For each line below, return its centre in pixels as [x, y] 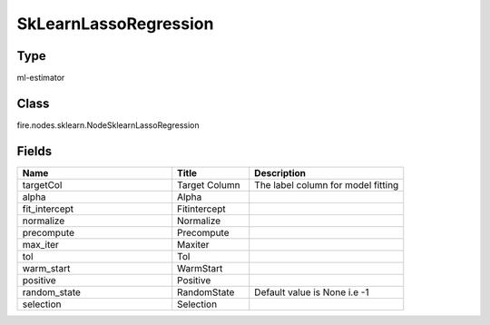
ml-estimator [41, 78]
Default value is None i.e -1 [312, 292]
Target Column [209, 184]
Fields [34, 151]
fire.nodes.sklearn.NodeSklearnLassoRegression [108, 125]
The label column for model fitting [327, 184]
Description [280, 172]
